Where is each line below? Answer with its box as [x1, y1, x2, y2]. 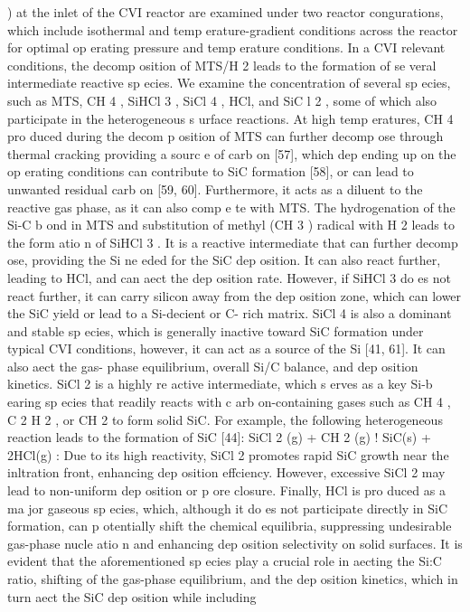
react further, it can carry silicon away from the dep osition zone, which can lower [7, 286, 462, 305]
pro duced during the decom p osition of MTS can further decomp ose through [7, 127, 444, 146]
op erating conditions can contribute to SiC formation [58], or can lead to [7, 162, 414, 181]
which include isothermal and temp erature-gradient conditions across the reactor [7, 20, 458, 39]
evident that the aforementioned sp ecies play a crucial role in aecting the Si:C [7, 551, 442, 570]
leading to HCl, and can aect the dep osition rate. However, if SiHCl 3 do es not [7, 268, 451, 287]
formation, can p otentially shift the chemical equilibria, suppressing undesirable [7, 516, 452, 535]
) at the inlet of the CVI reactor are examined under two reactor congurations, [7, 3, 444, 21]
